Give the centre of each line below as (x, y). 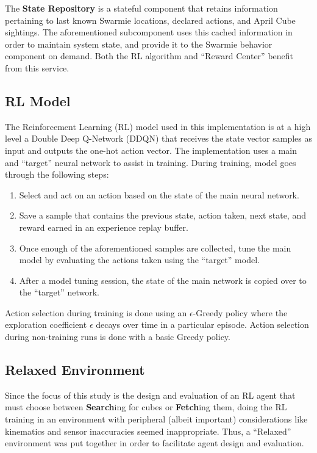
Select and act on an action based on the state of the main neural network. (159, 194)
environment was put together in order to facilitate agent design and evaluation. (155, 443)
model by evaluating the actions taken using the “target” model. (139, 260)
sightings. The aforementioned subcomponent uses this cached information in (149, 32)
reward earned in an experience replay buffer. (104, 227)
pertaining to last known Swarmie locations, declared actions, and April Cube (150, 20)
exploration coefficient (46, 324)
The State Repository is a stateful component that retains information (141, 8)
